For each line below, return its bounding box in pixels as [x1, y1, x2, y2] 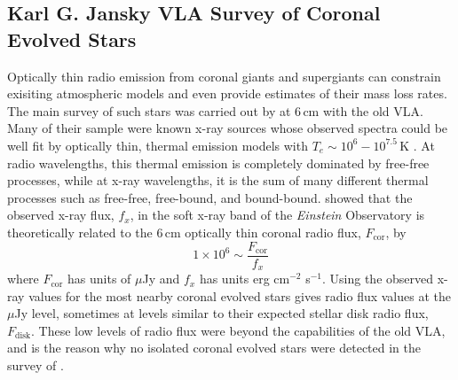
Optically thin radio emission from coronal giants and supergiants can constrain [7, 66, 441, 85]
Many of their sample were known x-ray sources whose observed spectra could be [7, 119, 448, 137]
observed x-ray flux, [7, 206, 114, 224]
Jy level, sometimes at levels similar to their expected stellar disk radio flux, [14, 304, 429, 322]
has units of [67, 269, 131, 288]
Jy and [142, 269, 180, 288]
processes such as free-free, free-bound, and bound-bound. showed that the [7, 188, 413, 206]
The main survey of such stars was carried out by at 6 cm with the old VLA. [7, 101, 423, 120]
